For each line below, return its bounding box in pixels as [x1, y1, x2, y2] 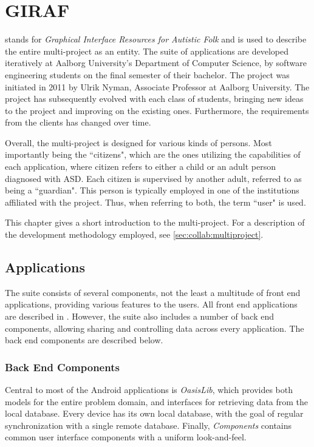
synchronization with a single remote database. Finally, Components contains [5, 418, 292, 431]
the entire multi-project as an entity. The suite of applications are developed [5, 44, 289, 57]
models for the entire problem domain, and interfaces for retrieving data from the [5, 395, 309, 408]
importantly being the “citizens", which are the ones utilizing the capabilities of [5, 148, 301, 161]
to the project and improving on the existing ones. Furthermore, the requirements [5, 104, 309, 116]
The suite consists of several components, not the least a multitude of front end [5, 286, 301, 298]
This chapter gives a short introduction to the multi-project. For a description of [5, 216, 305, 229]
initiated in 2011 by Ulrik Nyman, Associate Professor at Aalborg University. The [5, 80, 310, 93]
